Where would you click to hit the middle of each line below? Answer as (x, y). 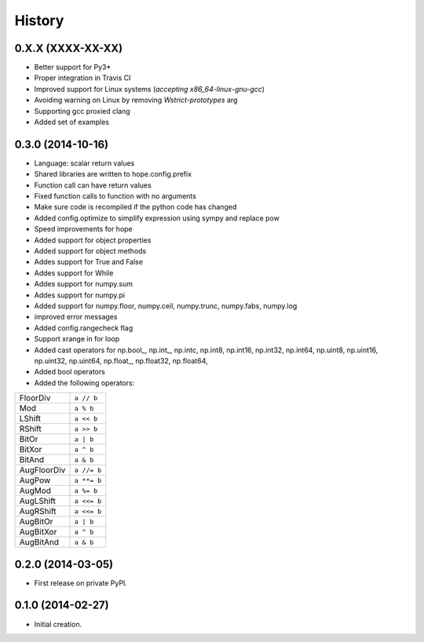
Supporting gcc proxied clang (82, 111)
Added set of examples (72, 122)
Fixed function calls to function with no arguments (115, 196)
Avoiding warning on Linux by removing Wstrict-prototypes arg (136, 100)
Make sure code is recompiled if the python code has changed (135, 207)
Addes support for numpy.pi (80, 295)
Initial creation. (58, 624)
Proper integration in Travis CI (82, 78)
